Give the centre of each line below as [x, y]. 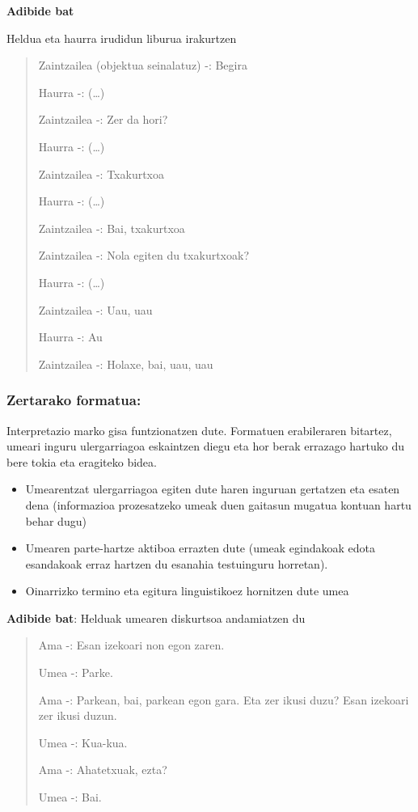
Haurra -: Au [70, 337]
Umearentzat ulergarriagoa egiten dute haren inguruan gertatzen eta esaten [213, 489]
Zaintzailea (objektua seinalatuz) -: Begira [143, 65]
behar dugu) [56, 520]
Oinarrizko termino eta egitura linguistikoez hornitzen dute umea [187, 591]
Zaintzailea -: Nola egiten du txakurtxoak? [144, 255]
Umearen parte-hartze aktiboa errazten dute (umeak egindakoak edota [201, 548]
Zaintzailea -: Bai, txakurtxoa [112, 228]
